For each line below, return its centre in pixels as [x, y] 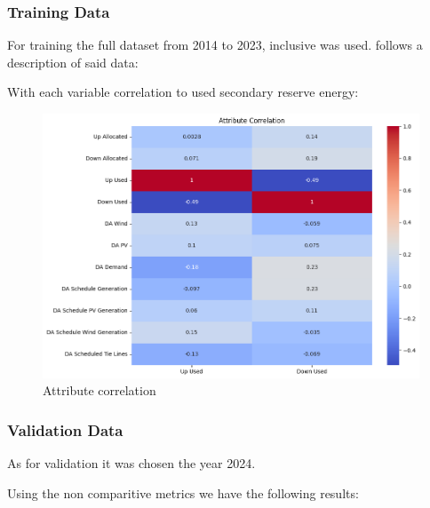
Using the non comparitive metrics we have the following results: [183, 492]
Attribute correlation [100, 390]
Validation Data [65, 429]
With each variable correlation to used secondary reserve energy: [183, 92]
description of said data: [73, 62]
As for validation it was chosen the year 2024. [131, 463]
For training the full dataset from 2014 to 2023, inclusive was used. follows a [215, 45]
